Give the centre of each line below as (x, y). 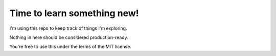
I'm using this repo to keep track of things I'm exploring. (68, 28)
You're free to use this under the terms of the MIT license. (70, 47)
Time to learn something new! (74, 13)
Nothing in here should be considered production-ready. (69, 37)
